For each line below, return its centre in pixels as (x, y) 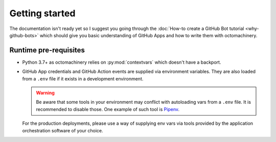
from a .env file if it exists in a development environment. (83, 78)
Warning (45, 93)
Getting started (42, 13)
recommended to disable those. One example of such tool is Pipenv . (108, 109)
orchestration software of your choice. (63, 130)
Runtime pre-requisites (47, 50)
